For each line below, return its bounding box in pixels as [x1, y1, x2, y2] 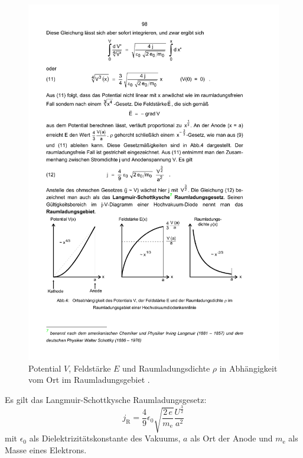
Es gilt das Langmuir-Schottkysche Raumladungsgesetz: [5, 393, 207, 405]
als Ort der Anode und [190, 432, 273, 444]
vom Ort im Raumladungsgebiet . [28, 373, 150, 386]
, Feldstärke [69, 362, 111, 374]
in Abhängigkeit [219, 362, 278, 374]
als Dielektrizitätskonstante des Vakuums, [29, 432, 181, 444]
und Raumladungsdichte [122, 362, 210, 374]
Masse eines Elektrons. [5, 443, 87, 456]
